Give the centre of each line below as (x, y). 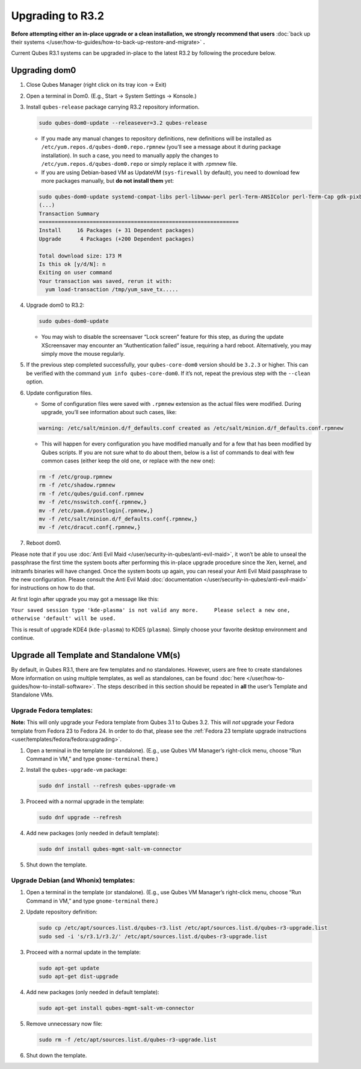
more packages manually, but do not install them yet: (108, 180)
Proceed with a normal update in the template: (83, 952)
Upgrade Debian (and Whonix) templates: (73, 880)
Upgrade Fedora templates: (52, 710)
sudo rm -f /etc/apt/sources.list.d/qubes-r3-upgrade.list (128, 1039)
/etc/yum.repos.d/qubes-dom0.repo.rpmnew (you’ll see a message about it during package (161, 147)
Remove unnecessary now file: (64, 1023)
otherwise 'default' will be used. (64, 619)
